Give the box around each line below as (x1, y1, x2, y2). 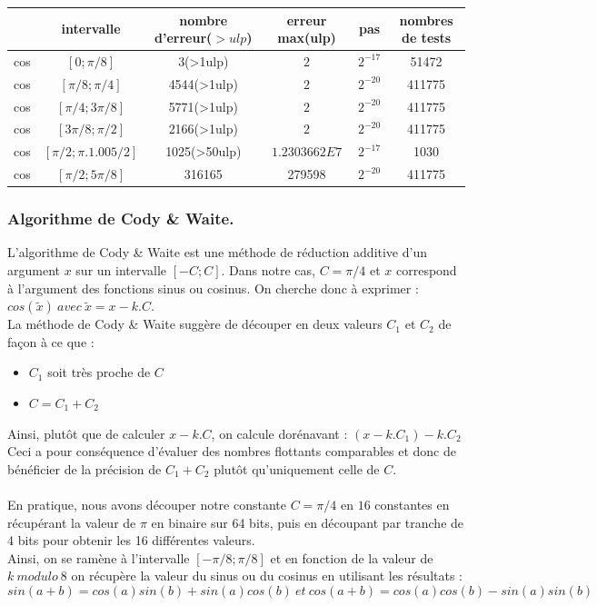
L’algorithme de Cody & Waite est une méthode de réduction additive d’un (7, 243, 427, 262)
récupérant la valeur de (7, 512, 136, 531)
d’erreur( (154, 28, 213, 47)
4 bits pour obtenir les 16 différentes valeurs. (7, 531, 255, 550)
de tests (401, 28, 452, 47)
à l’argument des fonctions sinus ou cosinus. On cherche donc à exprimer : (7, 278, 419, 297)
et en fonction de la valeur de (270, 548, 433, 567)
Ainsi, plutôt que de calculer (7, 423, 165, 442)
